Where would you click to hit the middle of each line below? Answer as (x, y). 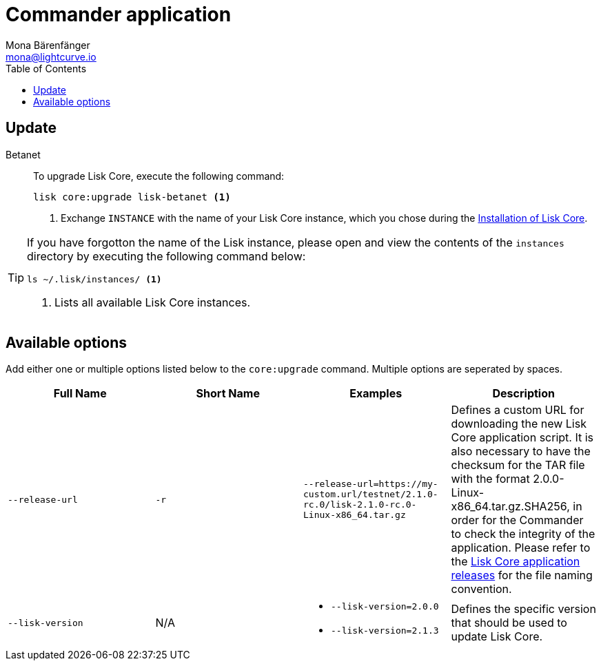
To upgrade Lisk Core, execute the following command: (159, 176)
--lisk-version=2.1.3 (385, 631)
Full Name (80, 394)
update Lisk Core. (497, 637)
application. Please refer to (521, 548)
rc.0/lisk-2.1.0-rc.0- (360, 505)
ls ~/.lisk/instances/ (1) (94, 279)
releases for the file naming (522, 575)
